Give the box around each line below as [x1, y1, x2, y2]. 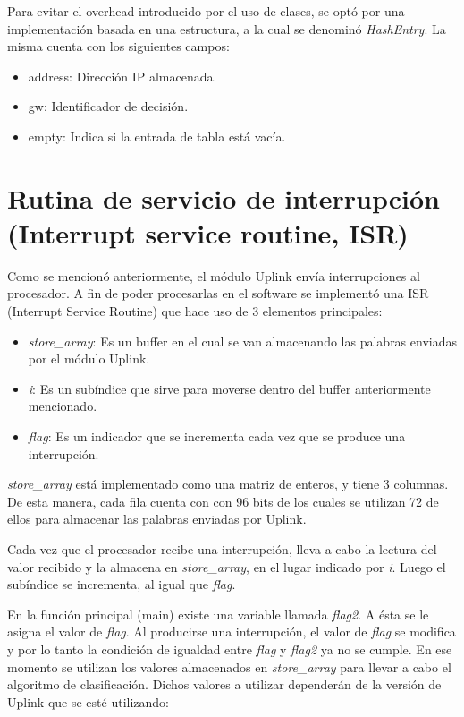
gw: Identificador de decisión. [28, 97, 189, 115]
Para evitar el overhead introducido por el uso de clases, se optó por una [7, 2, 405, 20]
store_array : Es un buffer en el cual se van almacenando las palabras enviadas [28, 331, 457, 350]
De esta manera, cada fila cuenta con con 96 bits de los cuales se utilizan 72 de [7, 491, 439, 510]
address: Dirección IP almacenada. [28, 66, 217, 85]
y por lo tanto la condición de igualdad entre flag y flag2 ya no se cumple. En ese [7, 639, 452, 658]
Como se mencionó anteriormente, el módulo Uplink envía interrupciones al [7, 266, 420, 285]
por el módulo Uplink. [28, 349, 150, 368]
